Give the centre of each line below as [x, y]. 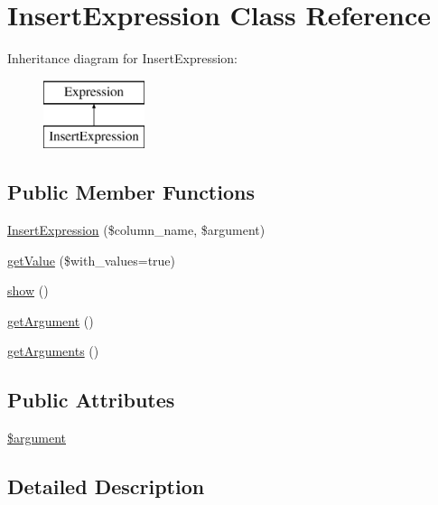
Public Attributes [91, 400]
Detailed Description [106, 486]
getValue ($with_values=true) [92, 260]
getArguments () [53, 351]
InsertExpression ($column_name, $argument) [136, 230]
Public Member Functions [131, 192]
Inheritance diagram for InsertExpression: [122, 58]
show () [28, 290]
